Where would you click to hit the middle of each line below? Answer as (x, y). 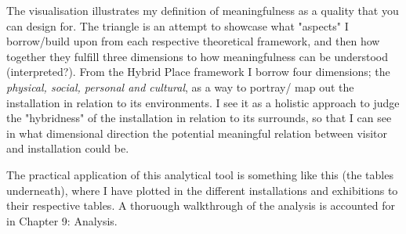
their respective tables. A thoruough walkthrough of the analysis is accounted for (201, 205)
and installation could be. (68, 148)
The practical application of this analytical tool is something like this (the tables (200, 174)
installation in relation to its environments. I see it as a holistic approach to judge (203, 102)
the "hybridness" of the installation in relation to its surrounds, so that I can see (199, 118)
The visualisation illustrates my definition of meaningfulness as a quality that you (203, 10)
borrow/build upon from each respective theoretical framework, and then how (193, 41)
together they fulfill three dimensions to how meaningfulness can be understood (198, 56)
